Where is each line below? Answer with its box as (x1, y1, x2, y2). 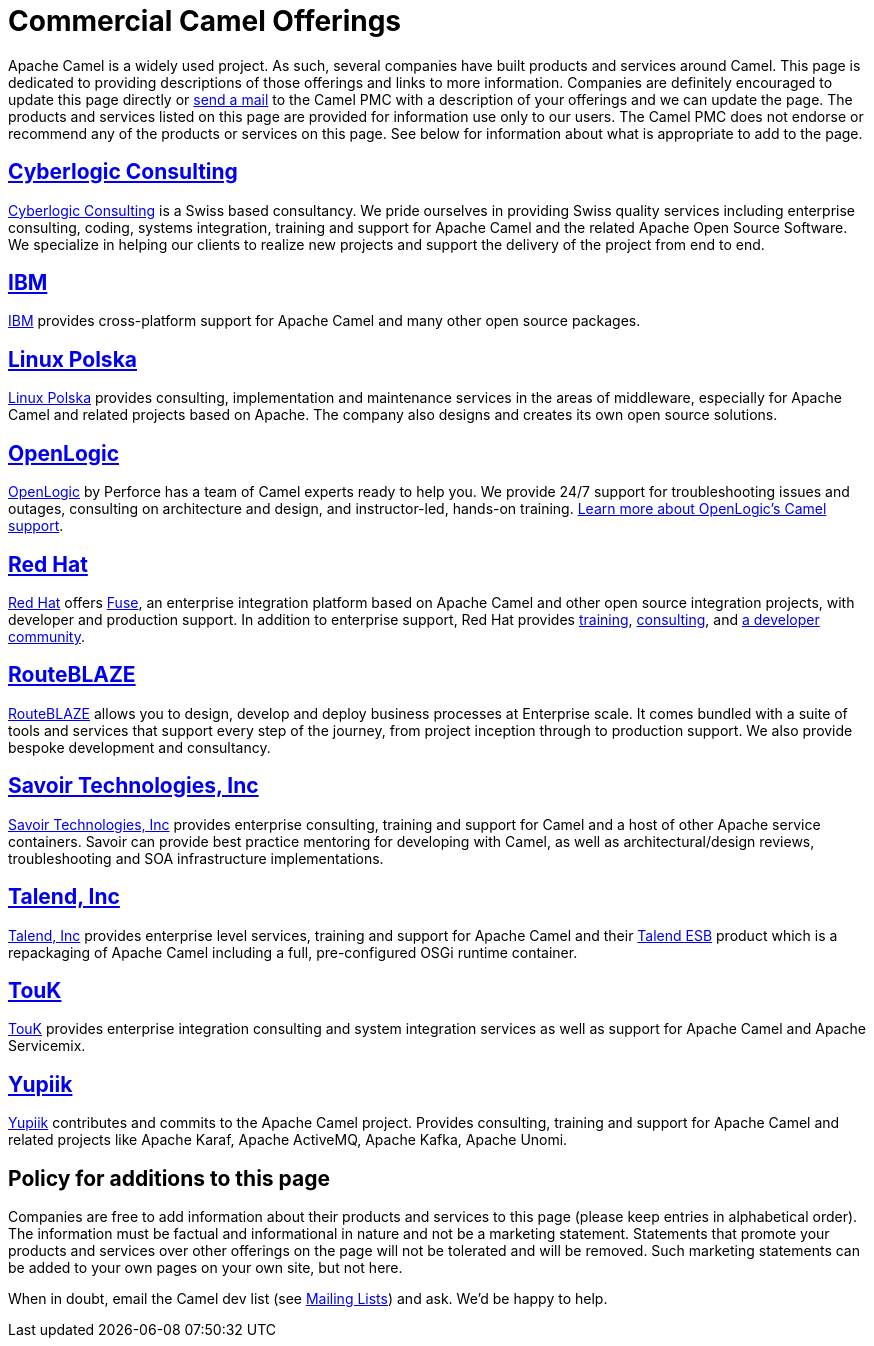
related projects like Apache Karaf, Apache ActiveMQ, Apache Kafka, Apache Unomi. (8, 1131, 568, 1149)
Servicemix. (8, 1037, 86, 1055)
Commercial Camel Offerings (8, 4, 402, 38)
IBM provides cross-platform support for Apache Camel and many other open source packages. (8, 312, 641, 330)
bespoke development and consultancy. (8, 738, 271, 756)
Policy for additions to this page (8, 1165, 331, 1191)
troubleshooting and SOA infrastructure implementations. (8, 849, 384, 867)
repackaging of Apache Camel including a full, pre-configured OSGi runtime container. (8, 943, 578, 961)
